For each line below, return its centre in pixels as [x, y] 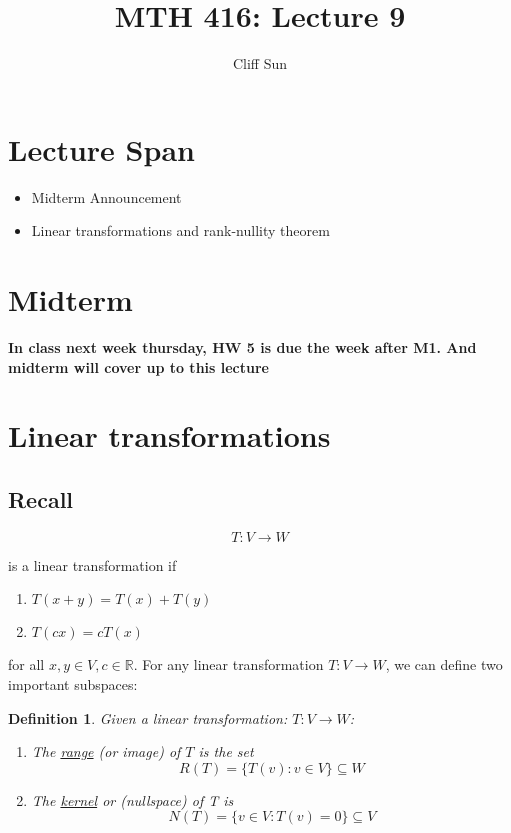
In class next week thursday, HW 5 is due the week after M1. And [242, 346]
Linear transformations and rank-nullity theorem [180, 230]
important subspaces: [73, 683]
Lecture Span [101, 148]
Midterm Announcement [106, 196]
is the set [226, 751]
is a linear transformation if [92, 564]
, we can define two [444, 664]
